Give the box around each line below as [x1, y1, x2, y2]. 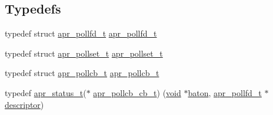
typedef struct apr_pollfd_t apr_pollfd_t [5, 27, 157, 40]
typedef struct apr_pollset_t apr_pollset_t [5, 47, 163, 59]
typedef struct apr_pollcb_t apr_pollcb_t [5, 67, 159, 79]
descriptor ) [5, 98, 44, 110]
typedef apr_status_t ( [5, 86, 86, 98]
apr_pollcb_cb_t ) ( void [93, 86, 181, 98]
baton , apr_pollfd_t [188, 86, 262, 98]
